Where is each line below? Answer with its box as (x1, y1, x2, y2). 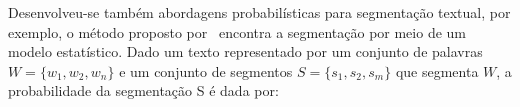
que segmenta (395, 60, 479, 81)
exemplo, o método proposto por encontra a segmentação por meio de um (8, 21, 467, 42)
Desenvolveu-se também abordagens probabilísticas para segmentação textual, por (8, 2, 511, 22)
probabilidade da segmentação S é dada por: (8, 80, 279, 101)
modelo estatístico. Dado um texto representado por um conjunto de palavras (8, 41, 483, 62)
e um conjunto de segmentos (119, 60, 293, 81)
